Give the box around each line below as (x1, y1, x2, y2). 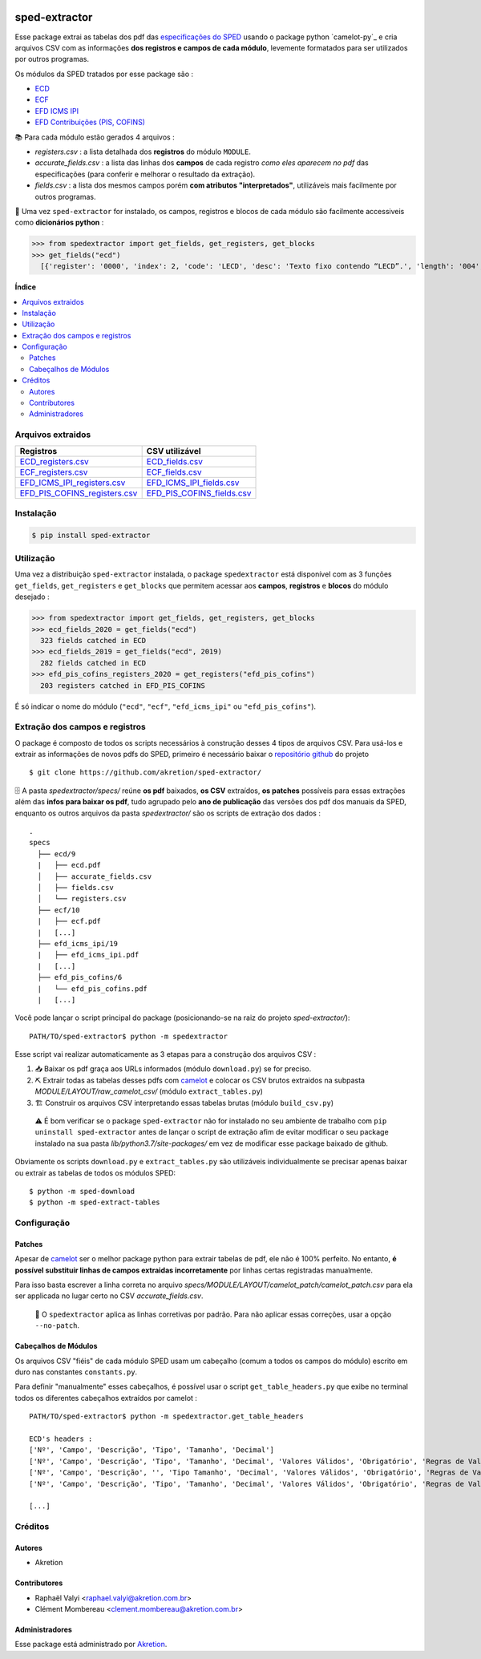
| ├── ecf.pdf (37, 916, 102, 926)
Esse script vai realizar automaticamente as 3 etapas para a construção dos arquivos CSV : (14, 1050, 317, 1059)
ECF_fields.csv (146, 466, 202, 477)
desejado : (14, 592, 50, 601)
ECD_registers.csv (19, 455, 90, 467)
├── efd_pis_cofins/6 (37, 973, 123, 982)
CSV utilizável (146, 445, 201, 456)
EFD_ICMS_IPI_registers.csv (19, 477, 126, 488)
